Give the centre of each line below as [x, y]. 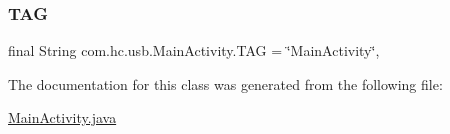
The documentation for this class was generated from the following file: [225, 83]
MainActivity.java [62, 117]
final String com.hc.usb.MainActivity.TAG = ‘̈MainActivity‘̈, [194, 50]
